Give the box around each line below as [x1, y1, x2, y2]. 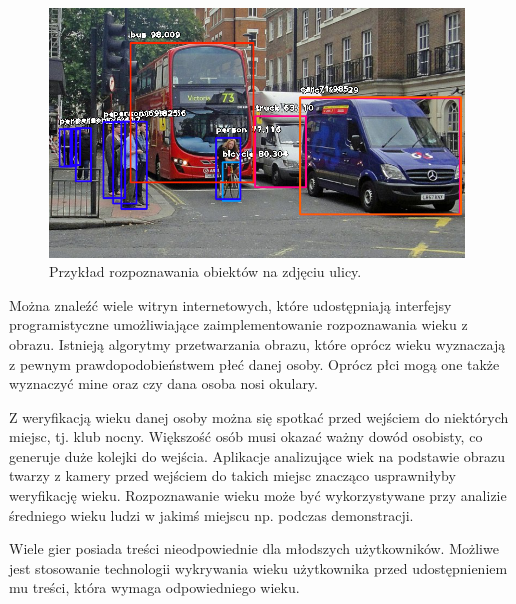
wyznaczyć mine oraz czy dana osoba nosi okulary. [9, 373, 318, 394]
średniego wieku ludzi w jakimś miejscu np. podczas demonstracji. [9, 504, 414, 525]
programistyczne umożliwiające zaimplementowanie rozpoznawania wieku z [9, 314, 468, 335]
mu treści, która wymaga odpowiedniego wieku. [9, 577, 300, 598]
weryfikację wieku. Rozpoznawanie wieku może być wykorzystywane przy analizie [9, 485, 507, 506]
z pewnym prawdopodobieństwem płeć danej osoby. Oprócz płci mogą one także [9, 353, 500, 374]
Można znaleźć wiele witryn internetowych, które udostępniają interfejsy [9, 294, 452, 315]
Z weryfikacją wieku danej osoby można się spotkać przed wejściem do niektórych [9, 406, 509, 427]
